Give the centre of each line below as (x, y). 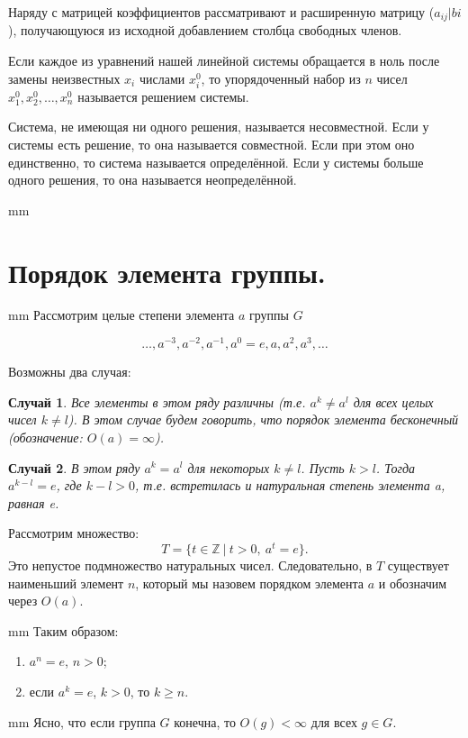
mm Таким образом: (63, 630)
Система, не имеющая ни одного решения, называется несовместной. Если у (219, 127)
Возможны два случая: (70, 372)
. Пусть (323, 467)
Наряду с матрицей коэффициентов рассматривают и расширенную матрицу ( (221, 12)
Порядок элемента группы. (167, 272)
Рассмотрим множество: (74, 533)
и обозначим (413, 583)
